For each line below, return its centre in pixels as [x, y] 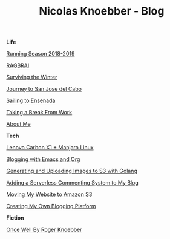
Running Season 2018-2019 [41, 54]
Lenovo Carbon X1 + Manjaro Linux [50, 148]
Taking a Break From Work [39, 113]
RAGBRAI [18, 65]
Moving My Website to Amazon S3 [49, 194]
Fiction [15, 218]
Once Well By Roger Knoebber [44, 230]
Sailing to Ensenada [31, 100]
